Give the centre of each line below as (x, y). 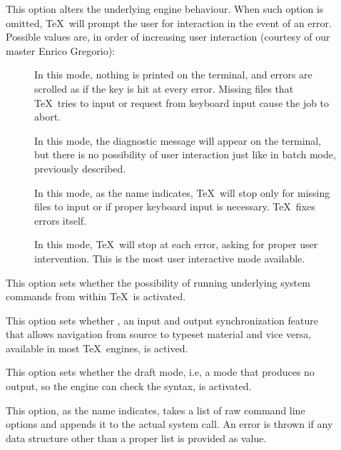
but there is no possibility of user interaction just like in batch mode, (185, 154)
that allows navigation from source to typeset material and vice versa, (159, 334)
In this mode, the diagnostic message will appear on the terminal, (178, 140)
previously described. (80, 168)
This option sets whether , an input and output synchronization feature (162, 320)
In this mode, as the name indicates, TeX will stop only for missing (182, 192)
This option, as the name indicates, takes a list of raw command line (156, 410)
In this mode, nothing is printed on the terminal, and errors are (173, 75)
